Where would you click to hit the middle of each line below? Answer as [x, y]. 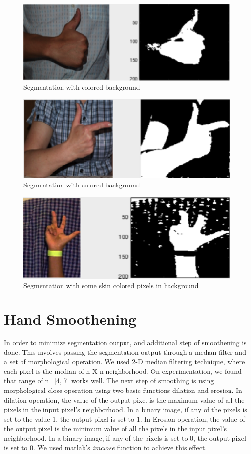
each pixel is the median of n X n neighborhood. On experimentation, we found [123, 371]
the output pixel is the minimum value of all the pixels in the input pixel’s [115, 428]
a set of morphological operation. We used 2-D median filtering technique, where [125, 361]
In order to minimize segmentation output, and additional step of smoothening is [125, 342]
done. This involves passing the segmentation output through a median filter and [125, 352]
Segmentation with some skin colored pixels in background [111, 285]
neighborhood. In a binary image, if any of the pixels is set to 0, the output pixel [125, 438]
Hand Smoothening [70, 319]
